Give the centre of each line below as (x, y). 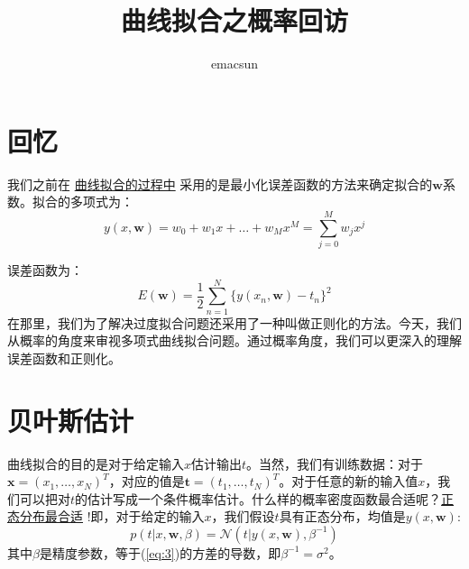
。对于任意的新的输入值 (349, 481)
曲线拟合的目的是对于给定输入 (96, 463)
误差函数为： (45, 269)
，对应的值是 (147, 481)
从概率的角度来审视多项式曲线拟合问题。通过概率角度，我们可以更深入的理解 (234, 340)
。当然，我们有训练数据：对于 (335, 463)
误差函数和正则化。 (64, 358)
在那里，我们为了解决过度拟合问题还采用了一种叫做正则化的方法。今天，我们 (234, 322)
